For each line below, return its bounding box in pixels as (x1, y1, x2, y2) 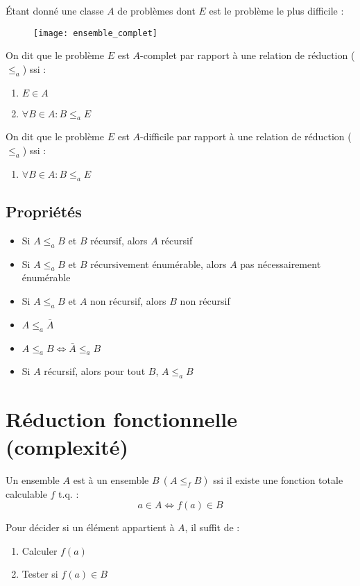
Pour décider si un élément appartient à (6, 520, 175, 535)
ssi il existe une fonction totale (213, 472, 343, 487)
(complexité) (6, 432, 129, 460)
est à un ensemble (73, 472, 149, 487)
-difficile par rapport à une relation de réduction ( (140, 129, 352, 144)
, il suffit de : (185, 520, 240, 535)
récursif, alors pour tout (44, 364, 146, 378)
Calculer (22, 543, 58, 558)
